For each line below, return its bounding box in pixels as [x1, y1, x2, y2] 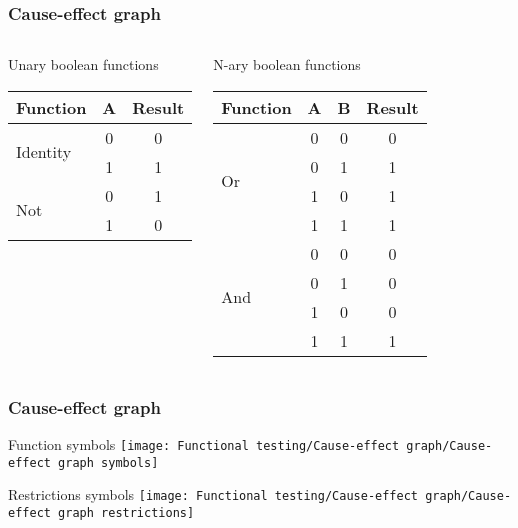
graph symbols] [58, 455, 159, 470]
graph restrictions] [58, 506, 195, 520]
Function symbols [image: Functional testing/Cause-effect [8, 434, 400, 455]
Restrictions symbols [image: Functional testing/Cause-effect [8, 484, 419, 505]
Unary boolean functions [8, 54, 159, 75]
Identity [16, 140, 72, 164]
